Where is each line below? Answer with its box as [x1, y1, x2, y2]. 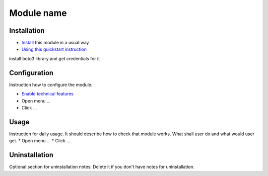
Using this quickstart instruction [21, 46, 87, 52]
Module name [9, 7, 67, 18]
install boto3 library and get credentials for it [9, 55, 100, 62]
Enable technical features [21, 91, 74, 97]
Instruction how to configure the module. [9, 82, 93, 88]
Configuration [9, 69, 54, 77]
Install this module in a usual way [21, 40, 89, 46]
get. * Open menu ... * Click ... [9, 138, 70, 144]
